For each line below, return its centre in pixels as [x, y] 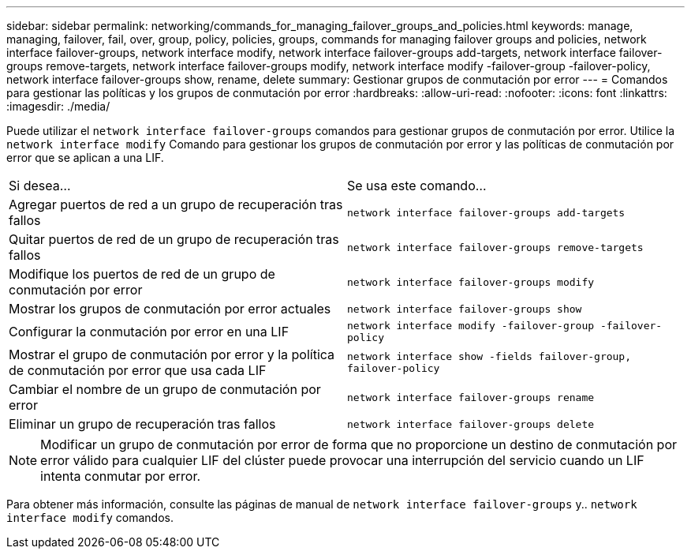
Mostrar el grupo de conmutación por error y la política [172, 354]
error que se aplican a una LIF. [85, 157]
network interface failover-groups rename [471, 397]
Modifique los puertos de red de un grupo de [142, 274]
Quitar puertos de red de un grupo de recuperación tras [174, 239]
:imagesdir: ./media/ [58, 106]
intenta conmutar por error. [121, 476]
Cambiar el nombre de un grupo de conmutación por [165, 389]
